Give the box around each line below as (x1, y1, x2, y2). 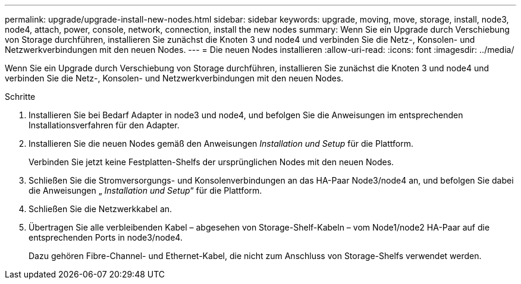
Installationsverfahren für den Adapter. (29, 120, 180, 130)
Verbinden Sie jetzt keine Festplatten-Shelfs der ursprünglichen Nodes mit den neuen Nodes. (29, 157, 394, 167)
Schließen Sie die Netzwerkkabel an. (29, 204, 172, 214)
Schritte (5, 91, 36, 102)
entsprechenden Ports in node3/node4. (29, 232, 183, 242)
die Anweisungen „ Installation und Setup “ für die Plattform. (29, 185, 262, 195)
